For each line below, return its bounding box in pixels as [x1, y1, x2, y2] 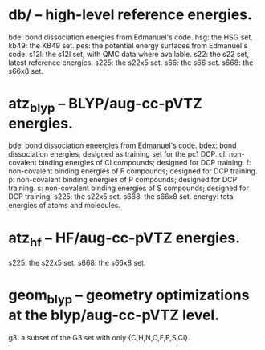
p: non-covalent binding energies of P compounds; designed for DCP [8, 175, 238, 185]
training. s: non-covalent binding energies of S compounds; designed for [8, 183, 249, 193]
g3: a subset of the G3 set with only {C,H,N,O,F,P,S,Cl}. [8, 332, 190, 342]
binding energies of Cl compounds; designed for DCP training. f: [39, 158, 251, 168]
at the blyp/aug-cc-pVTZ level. [8, 306, 220, 324]
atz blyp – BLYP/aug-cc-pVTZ [8, 95, 202, 116]
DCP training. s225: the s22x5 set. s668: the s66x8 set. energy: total [8, 192, 235, 201]
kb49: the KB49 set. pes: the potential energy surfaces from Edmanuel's [8, 40, 248, 50]
